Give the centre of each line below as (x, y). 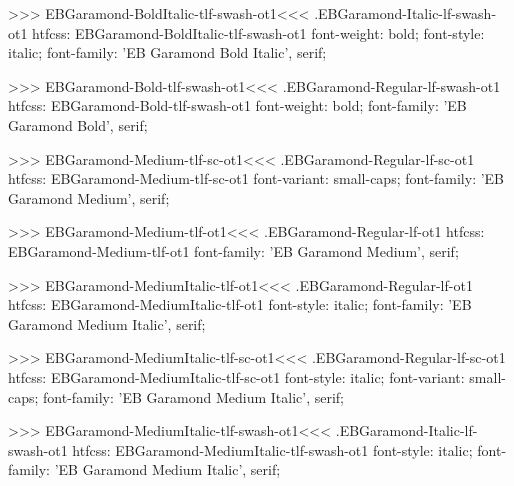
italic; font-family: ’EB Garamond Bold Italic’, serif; (167, 52)
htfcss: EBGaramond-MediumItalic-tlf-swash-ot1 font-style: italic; (272, 449)
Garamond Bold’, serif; (78, 124)
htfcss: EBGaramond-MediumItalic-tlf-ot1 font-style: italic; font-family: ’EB (240, 304)
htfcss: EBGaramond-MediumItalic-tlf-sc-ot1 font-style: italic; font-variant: (236, 376)
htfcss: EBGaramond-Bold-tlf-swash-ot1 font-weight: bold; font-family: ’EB (237, 105)
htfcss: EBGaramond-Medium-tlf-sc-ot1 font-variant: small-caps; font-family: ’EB (256, 178)
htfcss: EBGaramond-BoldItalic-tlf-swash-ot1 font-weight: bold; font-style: (258, 32)
